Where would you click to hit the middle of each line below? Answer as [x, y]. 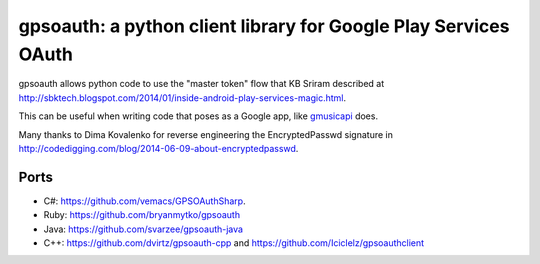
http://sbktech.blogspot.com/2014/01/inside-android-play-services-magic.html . [182, 97]
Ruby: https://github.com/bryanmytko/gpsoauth [141, 215]
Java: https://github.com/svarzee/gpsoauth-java [143, 229]
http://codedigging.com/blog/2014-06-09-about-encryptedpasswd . [158, 148]
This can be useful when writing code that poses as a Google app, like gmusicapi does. [198, 116]
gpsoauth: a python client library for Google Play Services [264, 26]
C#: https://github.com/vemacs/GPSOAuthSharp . [144, 201]
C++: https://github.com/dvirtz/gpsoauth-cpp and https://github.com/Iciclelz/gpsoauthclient [234, 242]
